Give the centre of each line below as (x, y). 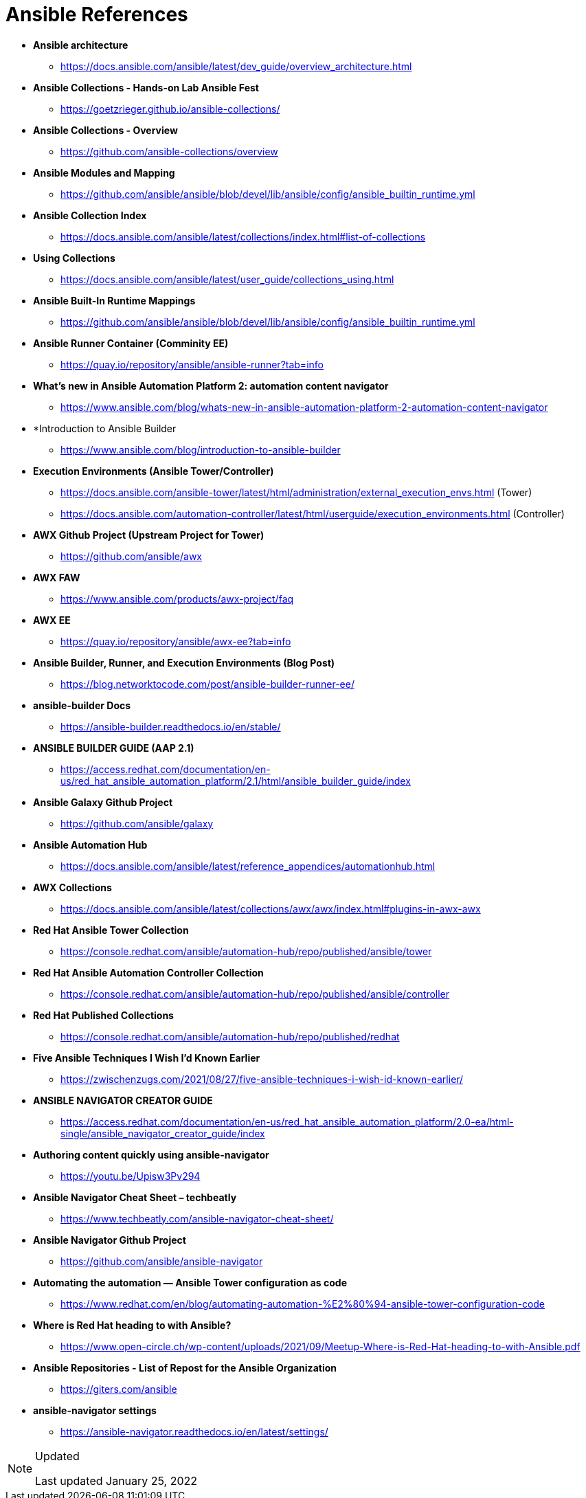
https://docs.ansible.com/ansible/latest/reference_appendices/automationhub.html (248, 866)
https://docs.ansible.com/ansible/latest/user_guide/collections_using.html (227, 279)
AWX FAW (57, 577)
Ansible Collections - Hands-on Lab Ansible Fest (146, 87)
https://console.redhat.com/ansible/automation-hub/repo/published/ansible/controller (255, 994)
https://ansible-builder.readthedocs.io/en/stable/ (171, 726)
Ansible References (97, 14)
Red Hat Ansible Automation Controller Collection (148, 972)
